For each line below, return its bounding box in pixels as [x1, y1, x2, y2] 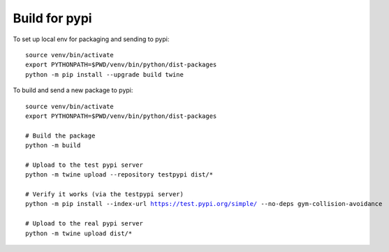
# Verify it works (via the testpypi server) [25, 191, 184, 198]
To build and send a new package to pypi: [13, 86, 133, 94]
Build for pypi [13, 10, 92, 26]
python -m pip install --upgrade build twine [25, 71, 184, 78]
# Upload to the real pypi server [25, 220, 143, 228]
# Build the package [25, 131, 96, 140]
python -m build [25, 142, 81, 149]
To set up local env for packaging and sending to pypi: [13, 35, 170, 43]
